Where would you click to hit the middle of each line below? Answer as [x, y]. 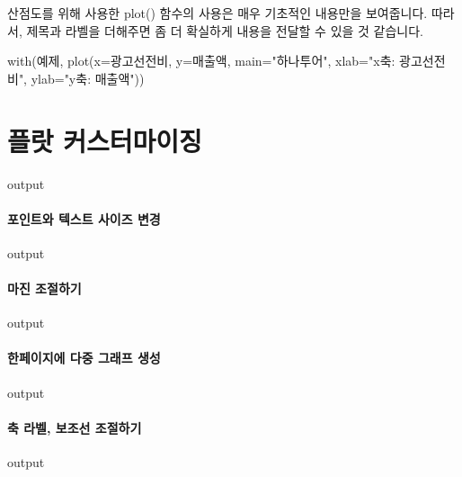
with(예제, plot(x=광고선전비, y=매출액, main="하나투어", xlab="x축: [201, 61]
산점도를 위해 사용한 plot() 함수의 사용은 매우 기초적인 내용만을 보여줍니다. [218, 13]
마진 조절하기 [44, 288]
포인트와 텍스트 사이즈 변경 [84, 218]
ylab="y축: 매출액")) [88, 78]
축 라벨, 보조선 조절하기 [75, 427]
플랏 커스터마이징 [105, 140]
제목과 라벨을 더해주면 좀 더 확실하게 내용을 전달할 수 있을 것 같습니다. [225, 30]
